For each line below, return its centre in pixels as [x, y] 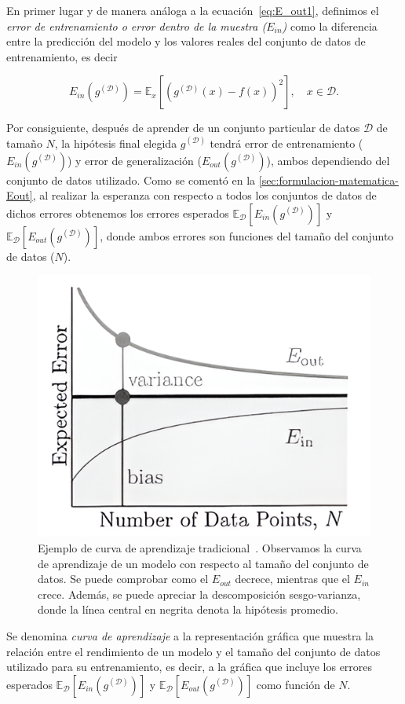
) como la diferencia [330, 26]
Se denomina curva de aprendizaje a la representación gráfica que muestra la [190, 636]
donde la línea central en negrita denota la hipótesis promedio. [188, 609]
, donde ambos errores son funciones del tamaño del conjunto [247, 235]
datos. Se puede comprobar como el [123, 579]
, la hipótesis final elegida [116, 143]
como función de [296, 684]
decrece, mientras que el [292, 579]
